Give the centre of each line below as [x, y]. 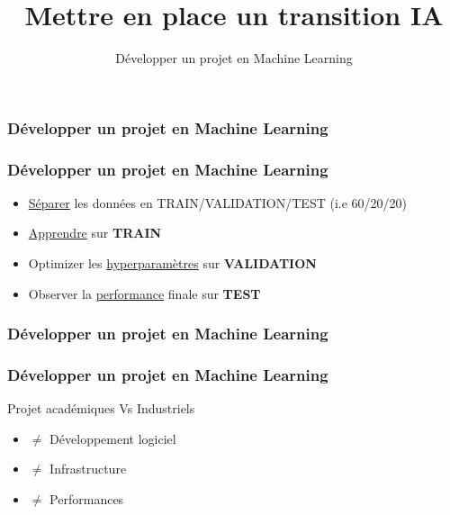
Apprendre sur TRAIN [95, 233]
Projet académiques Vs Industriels [101, 408]
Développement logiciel [113, 438]
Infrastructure [88, 469]
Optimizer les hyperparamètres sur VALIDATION [172, 263]
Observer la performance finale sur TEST [144, 293]
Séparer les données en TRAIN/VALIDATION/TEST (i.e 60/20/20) [218, 202]
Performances [87, 499]
